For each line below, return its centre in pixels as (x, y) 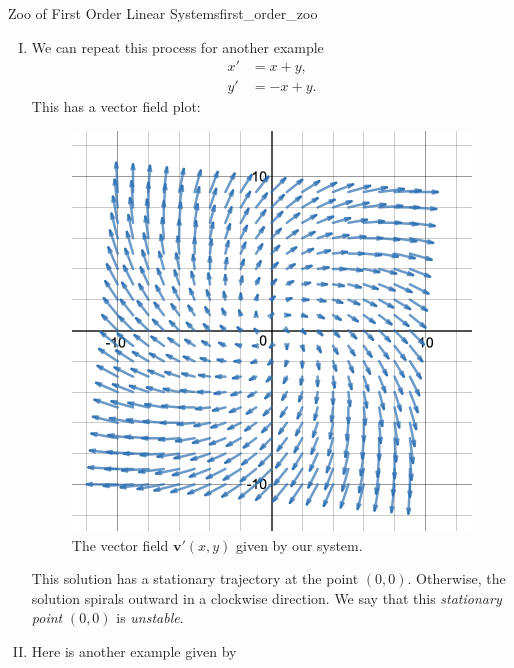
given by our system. (299, 544)
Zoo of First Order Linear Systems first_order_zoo (163, 13)
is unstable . (150, 617)
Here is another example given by (134, 651)
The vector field (120, 544)
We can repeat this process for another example (177, 46)
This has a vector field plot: (116, 106)
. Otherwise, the (456, 578)
